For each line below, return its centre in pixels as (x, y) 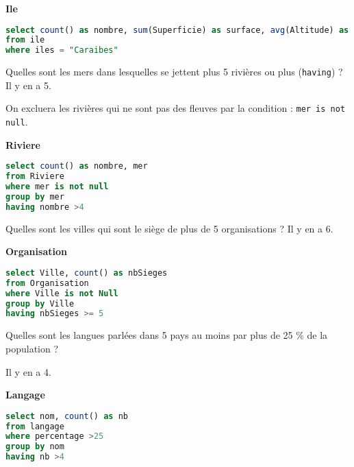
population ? (32, 348)
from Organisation (47, 283)
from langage (35, 426)
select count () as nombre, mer (77, 166)
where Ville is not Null (62, 293)
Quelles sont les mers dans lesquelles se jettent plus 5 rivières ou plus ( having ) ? (174, 72)
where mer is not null (57, 187)
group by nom (35, 447)
